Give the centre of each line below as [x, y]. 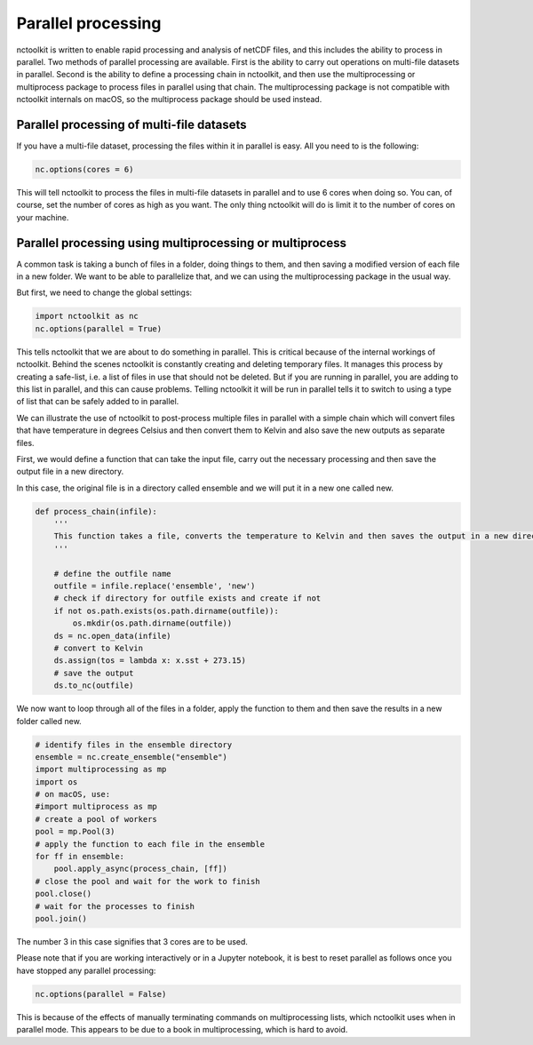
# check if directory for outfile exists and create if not [187, 598]
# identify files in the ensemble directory [134, 745]
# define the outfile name [113, 574]
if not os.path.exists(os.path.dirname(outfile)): [166, 610]
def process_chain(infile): [96, 511]
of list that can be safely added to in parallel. [98, 402]
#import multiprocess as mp [96, 807]
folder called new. [49, 721]
